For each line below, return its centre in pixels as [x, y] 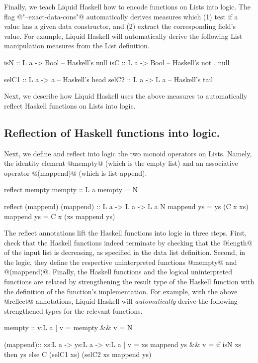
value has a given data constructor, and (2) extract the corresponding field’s [120, 26]
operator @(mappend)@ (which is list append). [76, 173]
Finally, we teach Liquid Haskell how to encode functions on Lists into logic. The [127, 6]
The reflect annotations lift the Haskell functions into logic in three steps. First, [126, 233]
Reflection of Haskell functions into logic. [112, 132]
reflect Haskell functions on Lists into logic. [70, 105]
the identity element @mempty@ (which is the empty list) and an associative [121, 163]
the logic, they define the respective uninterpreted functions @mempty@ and [121, 262]
